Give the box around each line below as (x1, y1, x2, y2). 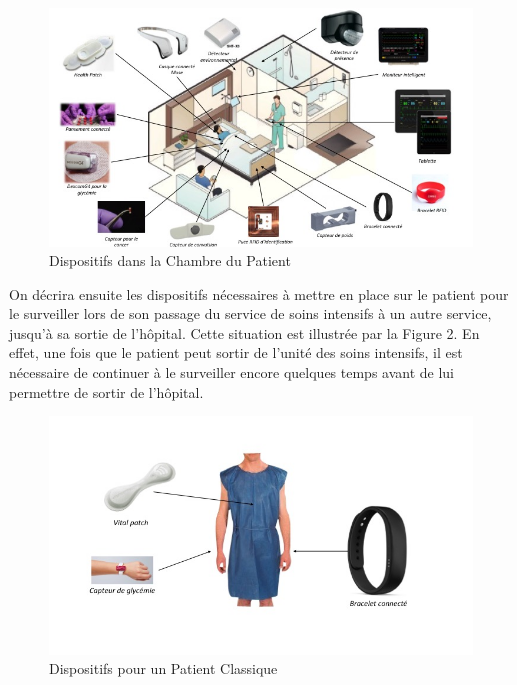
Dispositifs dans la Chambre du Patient (49, 250, 291, 271)
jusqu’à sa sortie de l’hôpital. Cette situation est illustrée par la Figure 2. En (9, 322, 480, 343)
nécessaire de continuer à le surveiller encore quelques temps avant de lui (9, 362, 455, 383)
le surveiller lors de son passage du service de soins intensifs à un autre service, (9, 303, 492, 324)
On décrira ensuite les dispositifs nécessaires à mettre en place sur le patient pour (9, 283, 509, 304)
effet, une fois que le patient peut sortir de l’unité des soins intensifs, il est (9, 342, 463, 363)
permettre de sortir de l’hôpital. (9, 381, 204, 402)
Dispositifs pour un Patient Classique (49, 658, 278, 679)
